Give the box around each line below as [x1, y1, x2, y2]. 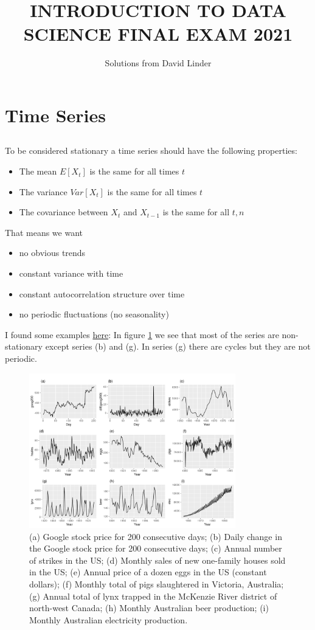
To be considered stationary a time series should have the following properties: [5, 144, 297, 157]
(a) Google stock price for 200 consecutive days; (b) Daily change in [29, 530, 282, 542]
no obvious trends [19, 246, 86, 259]
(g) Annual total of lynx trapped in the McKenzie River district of [29, 589, 277, 602]
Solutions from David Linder [105, 57, 212, 69]
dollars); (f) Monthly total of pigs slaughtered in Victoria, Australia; [29, 577, 284, 590]
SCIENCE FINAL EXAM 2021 [23, 21, 293, 46]
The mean [19, 165, 57, 178]
